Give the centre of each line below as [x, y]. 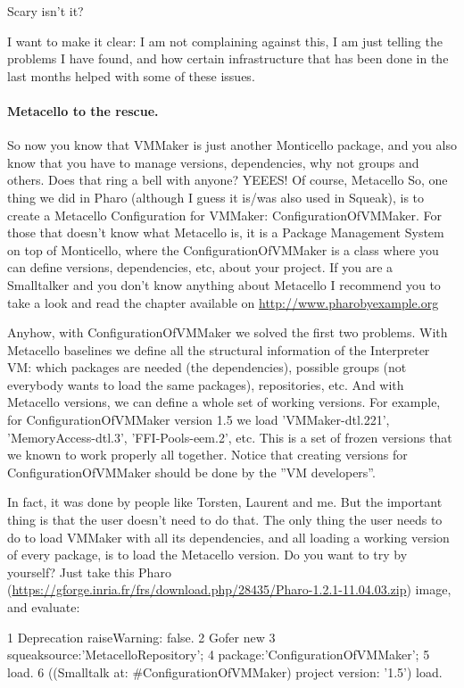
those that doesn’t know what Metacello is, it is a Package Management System [226, 232]
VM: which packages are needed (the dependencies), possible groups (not [207, 367]
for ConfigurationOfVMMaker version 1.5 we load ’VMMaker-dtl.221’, [199, 420]
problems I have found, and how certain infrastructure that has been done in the [228, 58]
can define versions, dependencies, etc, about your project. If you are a [200, 267]
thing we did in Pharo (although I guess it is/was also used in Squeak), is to [216, 197]
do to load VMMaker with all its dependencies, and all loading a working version [228, 537]
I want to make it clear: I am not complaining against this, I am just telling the [225, 41]
